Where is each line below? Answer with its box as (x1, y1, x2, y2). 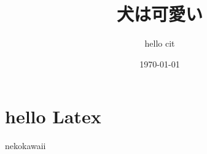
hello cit (144, 37, 175, 50)
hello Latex (5, 104, 101, 129)
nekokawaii (5, 139, 46, 152)
